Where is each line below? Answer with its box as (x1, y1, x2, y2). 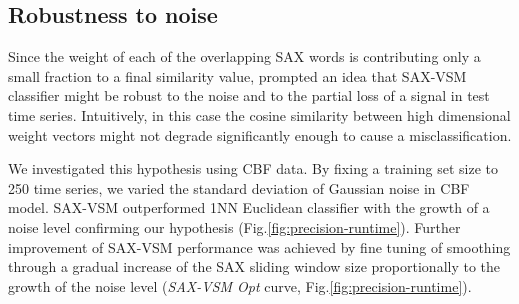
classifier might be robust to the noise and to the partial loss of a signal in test (8, 85, 490, 106)
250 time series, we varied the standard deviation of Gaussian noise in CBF (8, 177, 470, 198)
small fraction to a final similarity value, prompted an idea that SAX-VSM (8, 65, 467, 86)
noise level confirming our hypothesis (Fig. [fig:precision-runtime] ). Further (8, 216, 461, 237)
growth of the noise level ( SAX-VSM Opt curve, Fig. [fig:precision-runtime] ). (8, 275, 472, 296)
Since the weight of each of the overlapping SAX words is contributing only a (8, 46, 481, 67)
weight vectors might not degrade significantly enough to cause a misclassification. (8, 124, 512, 145)
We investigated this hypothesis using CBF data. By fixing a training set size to (8, 158, 498, 179)
